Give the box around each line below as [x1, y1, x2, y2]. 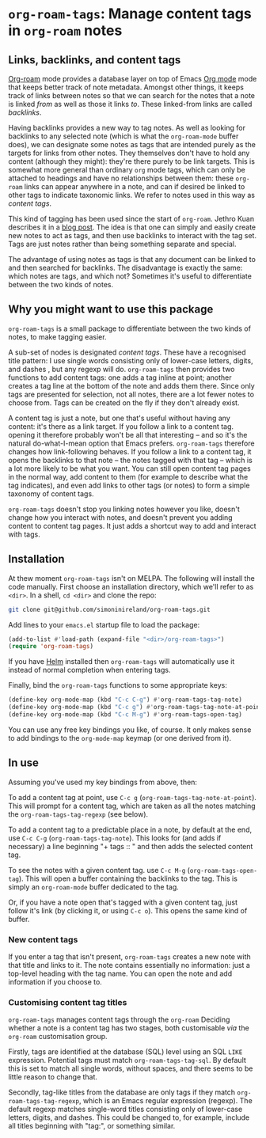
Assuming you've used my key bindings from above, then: [8, 777, 198, 787]
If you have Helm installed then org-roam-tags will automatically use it [8, 657, 235, 666]
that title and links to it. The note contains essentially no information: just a [8, 960, 251, 969]
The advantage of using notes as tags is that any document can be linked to [8, 255, 256, 264]
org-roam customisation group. [8, 1032, 108, 1041]
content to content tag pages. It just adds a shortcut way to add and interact [8, 521, 256, 530]
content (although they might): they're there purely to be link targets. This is [8, 157, 256, 166]
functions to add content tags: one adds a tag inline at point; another [8, 373, 232, 382]
